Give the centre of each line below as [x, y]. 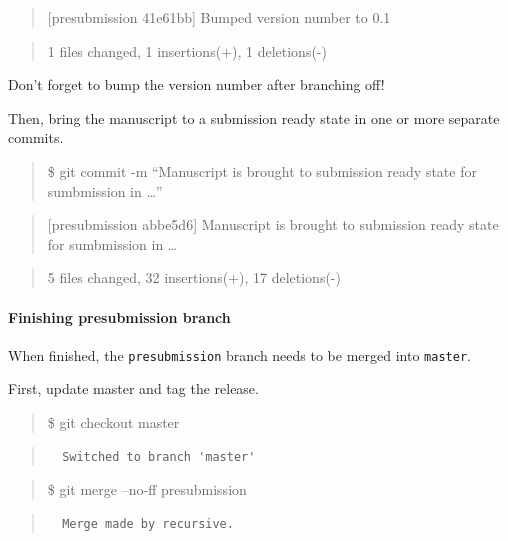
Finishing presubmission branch [119, 316]
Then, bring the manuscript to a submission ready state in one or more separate [254, 117]
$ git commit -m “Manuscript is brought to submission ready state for [262, 170]
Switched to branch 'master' [159, 456]
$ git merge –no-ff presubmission [147, 489]
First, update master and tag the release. [133, 388]
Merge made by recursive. [148, 523]
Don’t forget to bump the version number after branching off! [196, 84]
